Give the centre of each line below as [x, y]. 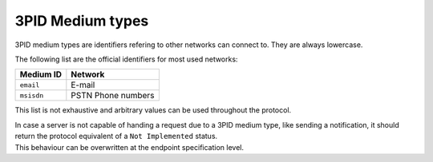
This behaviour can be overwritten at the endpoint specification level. [129, 147]
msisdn [32, 95]
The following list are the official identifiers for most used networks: [126, 59]
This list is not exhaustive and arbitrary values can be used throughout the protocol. [153, 110]
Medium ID [40, 74]
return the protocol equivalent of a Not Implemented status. [116, 136]
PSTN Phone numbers [113, 96]
